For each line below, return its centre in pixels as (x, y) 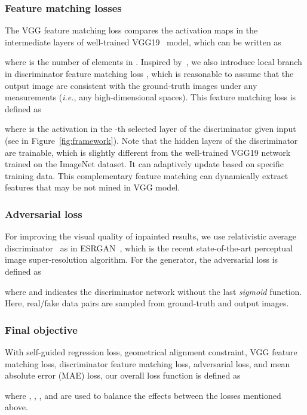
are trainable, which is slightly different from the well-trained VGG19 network (148, 152)
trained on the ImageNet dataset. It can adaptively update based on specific (144, 164)
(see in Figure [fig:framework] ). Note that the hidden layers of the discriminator (151, 140)
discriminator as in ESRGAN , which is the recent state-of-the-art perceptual (149, 248)
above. (16, 407)
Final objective (41, 329)
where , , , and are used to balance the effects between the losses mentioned (143, 395)
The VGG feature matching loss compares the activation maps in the (131, 30)
